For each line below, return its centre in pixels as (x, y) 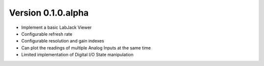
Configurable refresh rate (47, 34)
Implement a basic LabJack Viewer (56, 27)
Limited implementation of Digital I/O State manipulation (77, 55)
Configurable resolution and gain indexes (63, 41)
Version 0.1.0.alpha (49, 13)
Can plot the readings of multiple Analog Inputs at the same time (86, 48)
